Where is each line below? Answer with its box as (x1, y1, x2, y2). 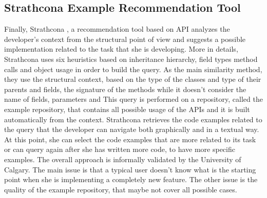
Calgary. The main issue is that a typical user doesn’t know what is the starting (4, 164, 256, 174)
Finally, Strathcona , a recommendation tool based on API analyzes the (4, 24, 230, 34)
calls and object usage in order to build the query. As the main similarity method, (4, 63, 262, 74)
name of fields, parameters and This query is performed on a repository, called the (4, 94, 263, 104)
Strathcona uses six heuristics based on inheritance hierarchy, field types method (4, 53, 258, 64)
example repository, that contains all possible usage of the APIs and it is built (4, 103, 250, 114)
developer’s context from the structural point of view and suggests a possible (4, 33, 246, 44)
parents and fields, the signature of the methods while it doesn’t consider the (4, 83, 246, 94)
